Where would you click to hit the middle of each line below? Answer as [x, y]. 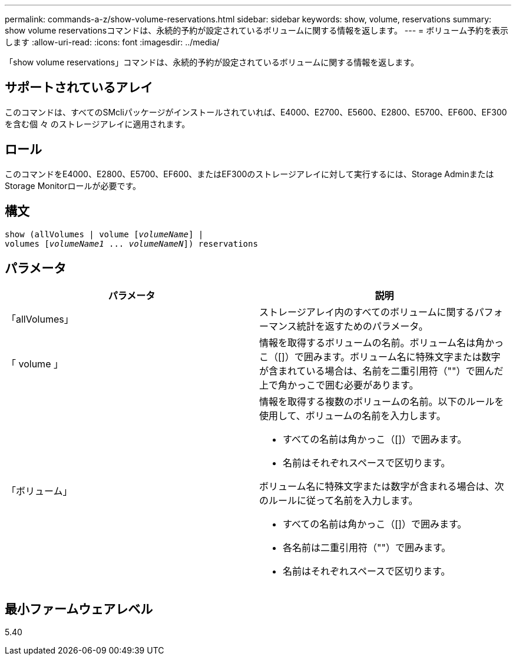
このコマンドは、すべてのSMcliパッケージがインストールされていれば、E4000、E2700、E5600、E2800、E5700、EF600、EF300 [256, 112]
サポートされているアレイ [79, 88]
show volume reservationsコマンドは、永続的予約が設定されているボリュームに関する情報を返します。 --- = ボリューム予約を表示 [257, 30]
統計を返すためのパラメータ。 [362, 326]
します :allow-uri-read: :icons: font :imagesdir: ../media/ [112, 42]
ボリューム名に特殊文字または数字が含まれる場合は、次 [382, 487]
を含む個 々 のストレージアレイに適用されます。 [97, 124]
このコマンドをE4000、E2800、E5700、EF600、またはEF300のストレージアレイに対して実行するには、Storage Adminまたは [249, 174]
